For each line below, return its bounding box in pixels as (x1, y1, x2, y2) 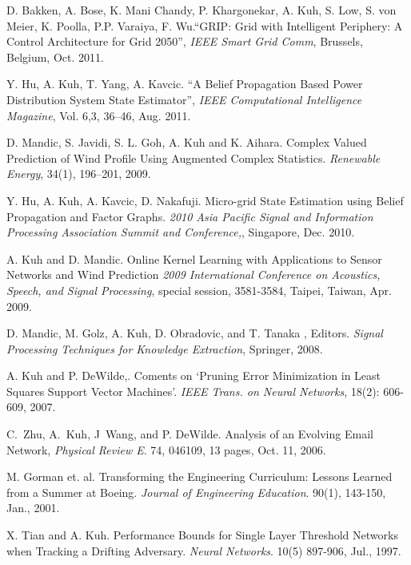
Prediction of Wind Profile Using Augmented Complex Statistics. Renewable (6, 149, 381, 166)
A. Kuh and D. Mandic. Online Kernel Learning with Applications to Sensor (6, 250, 382, 267)
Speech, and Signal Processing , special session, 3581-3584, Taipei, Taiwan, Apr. (6, 281, 393, 298)
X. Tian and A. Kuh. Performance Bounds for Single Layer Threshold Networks (6, 527, 398, 543)
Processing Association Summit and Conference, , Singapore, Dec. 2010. (6, 224, 355, 240)
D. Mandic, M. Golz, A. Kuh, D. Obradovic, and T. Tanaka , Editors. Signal (6, 325, 383, 341)
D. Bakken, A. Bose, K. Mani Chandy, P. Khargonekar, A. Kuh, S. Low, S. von (6, 2, 397, 18)
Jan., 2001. (6, 499, 60, 516)
